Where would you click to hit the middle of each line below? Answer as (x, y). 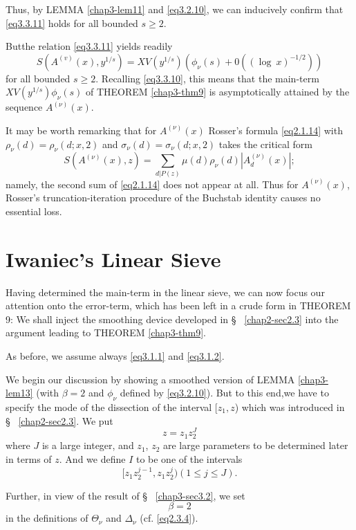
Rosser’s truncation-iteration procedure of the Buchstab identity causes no (163, 198)
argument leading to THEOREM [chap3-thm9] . (106, 332)
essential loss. (34, 211)
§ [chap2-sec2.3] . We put (59, 420)
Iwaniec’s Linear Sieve (113, 258)
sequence (24, 107)
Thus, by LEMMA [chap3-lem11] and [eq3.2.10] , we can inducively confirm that (175, 9)
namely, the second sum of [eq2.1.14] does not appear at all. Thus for (152, 184)
